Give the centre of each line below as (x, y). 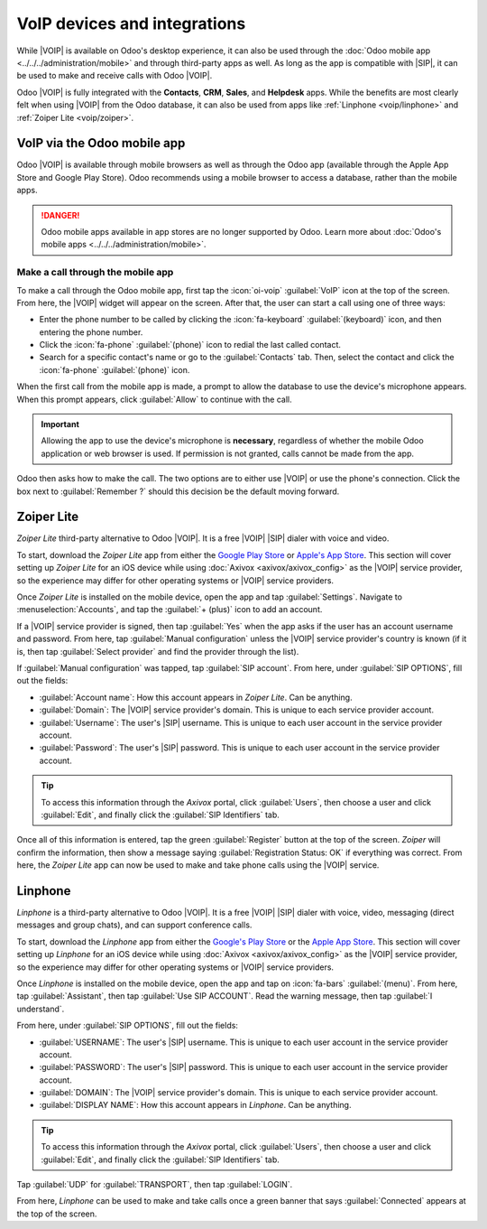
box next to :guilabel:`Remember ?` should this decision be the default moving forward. (178, 491)
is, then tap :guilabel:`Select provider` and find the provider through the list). (158, 651)
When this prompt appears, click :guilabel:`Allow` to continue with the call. (154, 399)
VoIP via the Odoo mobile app (101, 143)
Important (60, 424)
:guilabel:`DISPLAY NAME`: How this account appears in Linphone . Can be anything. (195, 1105)
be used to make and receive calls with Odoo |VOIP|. (115, 76)
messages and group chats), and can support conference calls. (134, 925)
